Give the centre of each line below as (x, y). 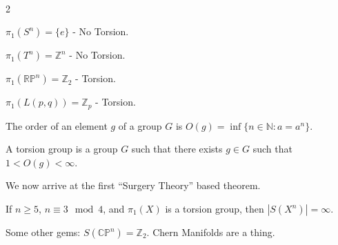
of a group (140, 125)
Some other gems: (43, 232)
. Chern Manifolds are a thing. (211, 232)
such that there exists (177, 149)
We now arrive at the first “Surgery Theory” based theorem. (133, 185)
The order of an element (57, 125)
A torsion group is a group (62, 149)
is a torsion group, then (215, 209)
